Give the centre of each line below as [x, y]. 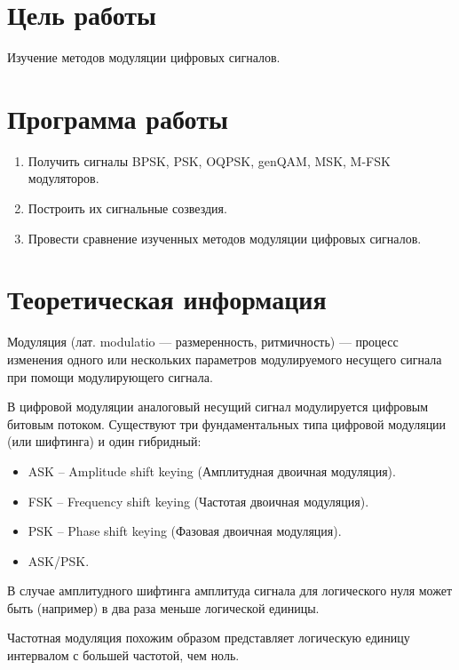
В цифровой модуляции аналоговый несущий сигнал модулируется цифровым [218, 407]
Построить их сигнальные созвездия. [127, 208]
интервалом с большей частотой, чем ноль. [123, 655]
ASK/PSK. [59, 560]
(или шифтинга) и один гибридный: [104, 441]
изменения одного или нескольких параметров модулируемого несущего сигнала [225, 359]
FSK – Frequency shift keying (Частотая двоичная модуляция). [198, 501]
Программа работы [118, 118]
